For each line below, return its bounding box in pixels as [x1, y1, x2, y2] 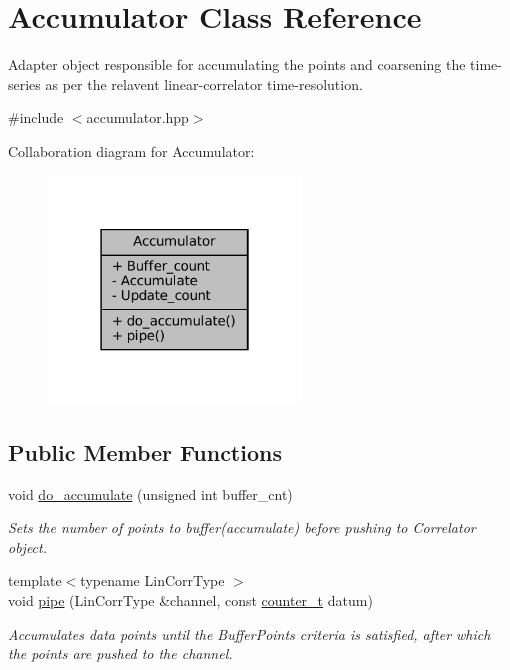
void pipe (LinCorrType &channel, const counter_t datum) [8, 590, 373, 611]
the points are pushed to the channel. [8, 643, 233, 664]
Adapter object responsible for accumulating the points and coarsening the [8, 54, 466, 75]
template [8, 570, 62, 591]
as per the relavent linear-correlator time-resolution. [45, 73, 363, 94]
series [8, 73, 41, 94]
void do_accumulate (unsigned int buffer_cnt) [8, 483, 293, 504]
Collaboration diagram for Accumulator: [8, 140, 255, 161]
